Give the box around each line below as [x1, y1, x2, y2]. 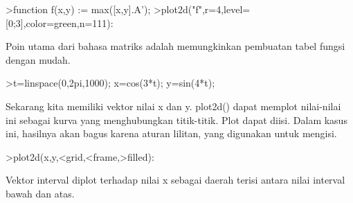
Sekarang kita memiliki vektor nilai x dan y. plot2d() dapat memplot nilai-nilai [6, 98, 341, 113]
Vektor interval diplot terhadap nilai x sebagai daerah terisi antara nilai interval [6, 173, 345, 187]
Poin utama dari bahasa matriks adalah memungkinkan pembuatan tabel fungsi [6, 39, 345, 53]
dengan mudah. [6, 52, 71, 67]
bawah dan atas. [6, 186, 75, 200]
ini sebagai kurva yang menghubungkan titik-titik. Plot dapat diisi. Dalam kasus [6, 112, 347, 127]
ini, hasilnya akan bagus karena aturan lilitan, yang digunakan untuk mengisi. [6, 126, 337, 141]
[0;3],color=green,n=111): [6, 15, 114, 30]
